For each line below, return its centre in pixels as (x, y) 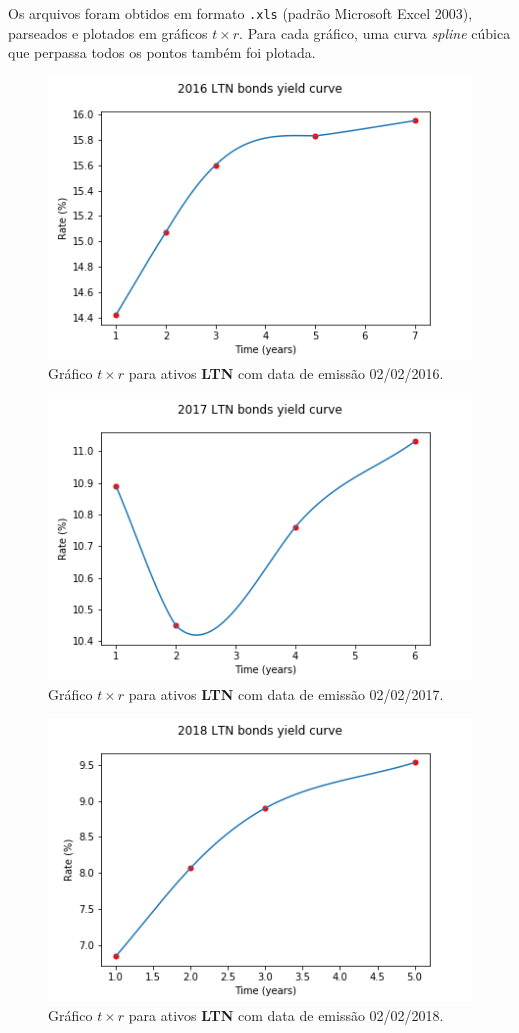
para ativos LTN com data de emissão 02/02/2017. (286, 693)
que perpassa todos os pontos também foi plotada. (162, 52)
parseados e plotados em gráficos (108, 32)
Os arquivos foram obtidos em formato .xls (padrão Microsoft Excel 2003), (240, 13)
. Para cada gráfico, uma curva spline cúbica (375, 32)
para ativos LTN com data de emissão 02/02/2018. (286, 1014)
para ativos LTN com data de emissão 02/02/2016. (286, 373)
